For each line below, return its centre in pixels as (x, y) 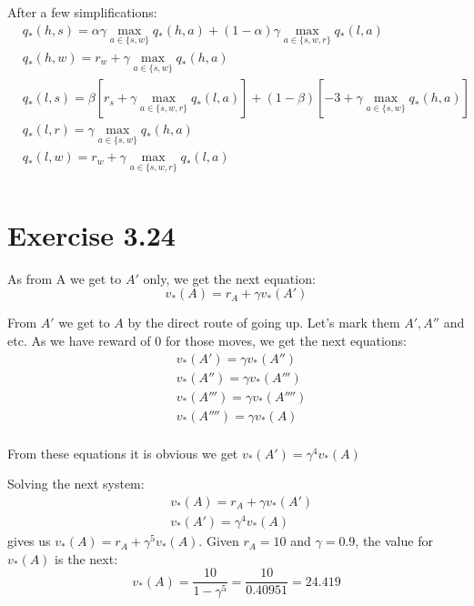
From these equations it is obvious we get (123, 453)
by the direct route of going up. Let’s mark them (264, 323)
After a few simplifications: (82, 12)
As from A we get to (65, 278)
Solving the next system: (76, 484)
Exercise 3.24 (91, 234)
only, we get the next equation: (229, 278)
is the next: (86, 558)
